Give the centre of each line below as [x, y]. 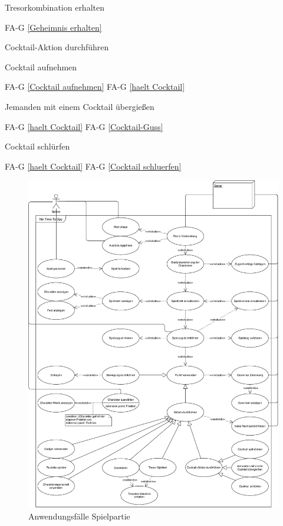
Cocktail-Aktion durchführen [57, 47]
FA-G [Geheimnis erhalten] [53, 27]
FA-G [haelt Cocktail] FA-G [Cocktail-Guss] [84, 126]
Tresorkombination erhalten [55, 7]
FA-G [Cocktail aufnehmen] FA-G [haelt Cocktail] [95, 87]
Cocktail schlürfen [37, 146]
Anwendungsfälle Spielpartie [79, 516]
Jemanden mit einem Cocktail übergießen [80, 106]
